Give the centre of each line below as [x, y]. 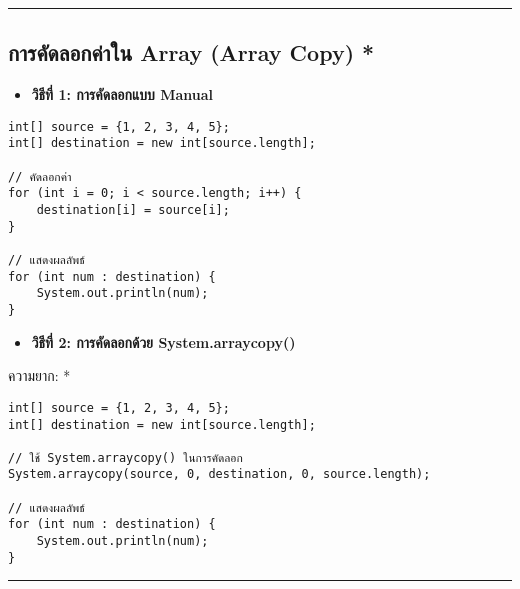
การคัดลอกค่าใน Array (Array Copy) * [191, 52]
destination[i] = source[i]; [133, 210]
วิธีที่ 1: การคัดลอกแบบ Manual [122, 94]
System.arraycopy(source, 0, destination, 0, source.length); [219, 474]
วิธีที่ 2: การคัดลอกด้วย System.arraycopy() [163, 341]
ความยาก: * [39, 375]
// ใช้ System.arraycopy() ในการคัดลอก [125, 457]
